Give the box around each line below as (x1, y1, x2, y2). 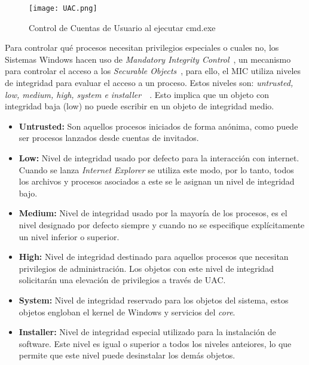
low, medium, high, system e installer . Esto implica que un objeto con (5, 88, 269, 100)
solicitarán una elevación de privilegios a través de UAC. (19, 274, 226, 286)
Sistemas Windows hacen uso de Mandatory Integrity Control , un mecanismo (5, 53, 291, 65)
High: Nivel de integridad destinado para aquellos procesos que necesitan (19, 250, 289, 263)
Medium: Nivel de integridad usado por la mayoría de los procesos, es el (19, 207, 287, 219)
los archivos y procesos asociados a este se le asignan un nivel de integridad (19, 175, 295, 188)
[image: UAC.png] (29, 4, 97, 13)
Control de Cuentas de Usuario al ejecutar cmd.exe (29, 21, 216, 33)
